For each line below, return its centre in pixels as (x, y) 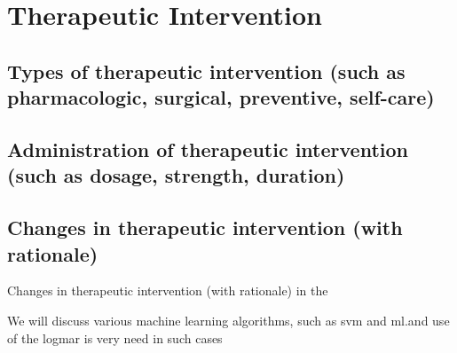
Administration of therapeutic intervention (208, 149)
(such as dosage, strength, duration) (176, 175)
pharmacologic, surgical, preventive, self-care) (221, 97)
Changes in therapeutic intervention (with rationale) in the (168, 290)
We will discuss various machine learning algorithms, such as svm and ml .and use (228, 320)
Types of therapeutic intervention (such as (206, 71)
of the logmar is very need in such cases (115, 337)
